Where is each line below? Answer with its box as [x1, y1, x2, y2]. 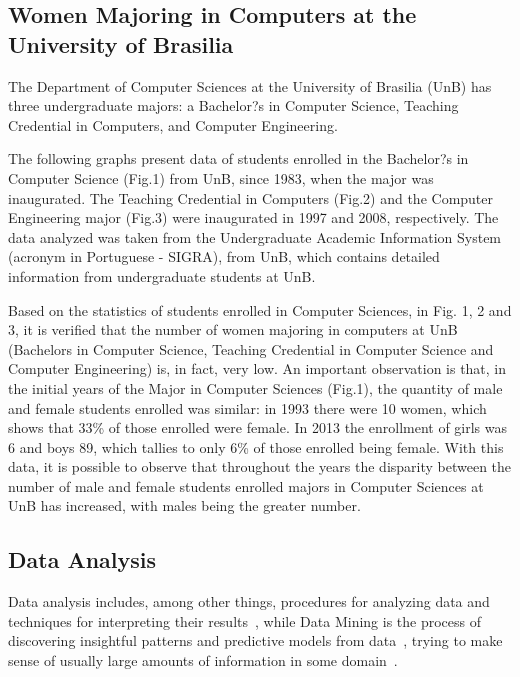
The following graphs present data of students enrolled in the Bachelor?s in [8, 148, 469, 169]
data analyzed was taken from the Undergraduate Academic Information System [8, 226, 502, 247]
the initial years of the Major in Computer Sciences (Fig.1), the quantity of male [8, 377, 503, 398]
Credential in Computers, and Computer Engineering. [8, 114, 338, 135]
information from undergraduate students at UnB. [8, 265, 316, 286]
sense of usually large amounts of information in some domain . [8, 650, 398, 671]
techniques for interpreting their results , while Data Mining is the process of [8, 610, 482, 631]
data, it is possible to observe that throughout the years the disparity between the [8, 456, 512, 477]
